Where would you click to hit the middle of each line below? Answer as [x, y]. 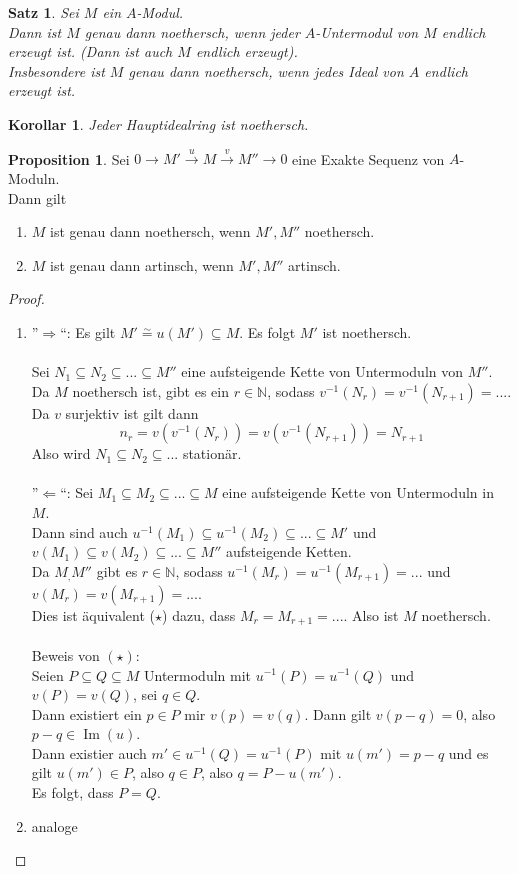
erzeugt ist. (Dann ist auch [90, 51]
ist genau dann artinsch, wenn [142, 264]
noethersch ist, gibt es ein [151, 390]
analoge [54, 825]
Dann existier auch [89, 752]
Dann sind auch [79, 531]
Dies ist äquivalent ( [93, 614]
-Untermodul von [367, 31]
